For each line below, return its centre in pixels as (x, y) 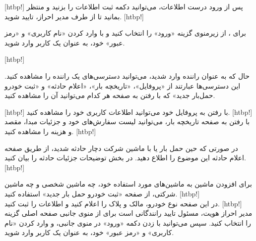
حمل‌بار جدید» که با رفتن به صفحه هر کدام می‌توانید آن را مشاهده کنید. (110, 95)
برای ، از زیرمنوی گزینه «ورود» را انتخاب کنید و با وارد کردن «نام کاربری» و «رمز (125, 33)
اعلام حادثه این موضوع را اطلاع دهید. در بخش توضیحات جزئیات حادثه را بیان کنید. (125, 158)
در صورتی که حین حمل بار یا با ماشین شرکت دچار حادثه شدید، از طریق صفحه (121, 148)
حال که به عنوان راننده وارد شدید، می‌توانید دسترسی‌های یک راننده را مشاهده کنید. (127, 75)
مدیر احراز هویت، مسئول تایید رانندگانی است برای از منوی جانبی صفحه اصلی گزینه (128, 213)
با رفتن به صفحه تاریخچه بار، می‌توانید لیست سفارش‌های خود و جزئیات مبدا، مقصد (127, 121)
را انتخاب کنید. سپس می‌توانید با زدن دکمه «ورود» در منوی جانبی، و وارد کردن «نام (128, 222)
